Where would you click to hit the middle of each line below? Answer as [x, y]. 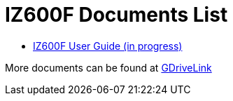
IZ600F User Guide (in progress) [108, 46]
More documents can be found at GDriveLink [108, 67]
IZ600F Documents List [116, 15]
